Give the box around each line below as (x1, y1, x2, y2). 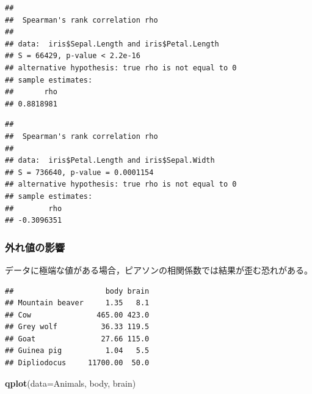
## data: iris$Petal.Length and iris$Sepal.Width (5, 156, 215, 165)
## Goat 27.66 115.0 (5, 334, 150, 343)
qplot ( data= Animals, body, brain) (5, 376, 136, 389)
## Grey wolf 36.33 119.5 (5, 322, 150, 332)
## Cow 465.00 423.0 (5, 310, 150, 319)
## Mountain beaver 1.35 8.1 (5, 299, 150, 308)
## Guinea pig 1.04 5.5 (5, 346, 150, 355)
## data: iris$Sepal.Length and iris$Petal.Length (5, 39, 219, 48)
